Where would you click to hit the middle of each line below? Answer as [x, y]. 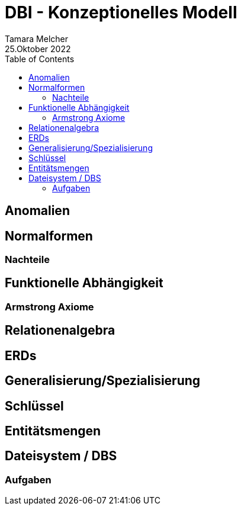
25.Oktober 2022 [38, 49]
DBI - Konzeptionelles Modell [121, 12]
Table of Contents [40, 59]
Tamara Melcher [36, 39]
